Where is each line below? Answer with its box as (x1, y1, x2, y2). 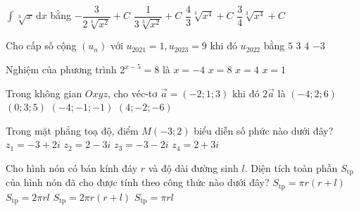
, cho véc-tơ (107, 85, 158, 100)
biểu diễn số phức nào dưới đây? (194, 123, 334, 137)
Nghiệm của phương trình (6, 62, 117, 77)
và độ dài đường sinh (148, 161, 239, 175)
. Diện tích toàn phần (244, 161, 338, 175)
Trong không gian (6, 85, 82, 100)
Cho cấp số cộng (6, 38, 77, 53)
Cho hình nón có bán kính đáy (6, 161, 138, 175)
